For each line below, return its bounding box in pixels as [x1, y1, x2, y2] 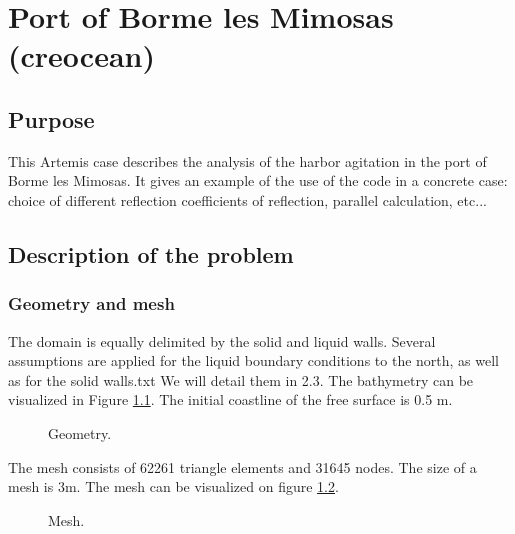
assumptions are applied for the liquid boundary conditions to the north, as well [8, 350, 499, 371]
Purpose [8, 103, 95, 134]
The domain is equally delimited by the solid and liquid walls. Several [8, 330, 436, 351]
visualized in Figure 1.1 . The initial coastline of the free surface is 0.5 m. [8, 389, 453, 410]
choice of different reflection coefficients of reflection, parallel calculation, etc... [8, 189, 487, 210]
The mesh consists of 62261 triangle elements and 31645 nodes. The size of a [8, 456, 477, 477]
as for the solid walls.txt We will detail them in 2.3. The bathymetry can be [8, 369, 474, 390]
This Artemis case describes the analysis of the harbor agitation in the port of [8, 150, 487, 171]
